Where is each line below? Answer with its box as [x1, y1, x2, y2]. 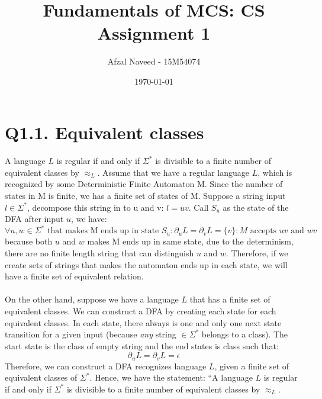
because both [5, 235, 53, 247]
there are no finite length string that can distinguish [5, 246, 194, 259]
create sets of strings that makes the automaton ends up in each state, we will [5, 258, 288, 271]
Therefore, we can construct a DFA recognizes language [5, 359, 207, 372]
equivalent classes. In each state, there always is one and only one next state [5, 316, 282, 329]
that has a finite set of [189, 293, 271, 305]
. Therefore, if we [226, 246, 288, 259]
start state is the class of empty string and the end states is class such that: [5, 339, 279, 352]
